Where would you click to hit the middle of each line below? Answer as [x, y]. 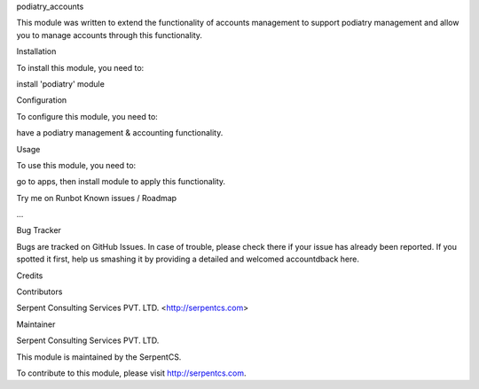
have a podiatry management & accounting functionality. [120, 133]
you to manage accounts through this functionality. [110, 35]
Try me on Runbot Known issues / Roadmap [97, 198]
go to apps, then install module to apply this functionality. [121, 182]
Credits [30, 276]
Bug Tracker [39, 230]
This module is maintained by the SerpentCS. [99, 357]
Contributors [39, 292]
